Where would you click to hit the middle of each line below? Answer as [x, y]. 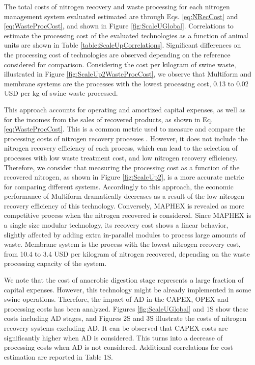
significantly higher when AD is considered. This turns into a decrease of [113, 337]
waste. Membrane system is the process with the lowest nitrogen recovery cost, [122, 244]
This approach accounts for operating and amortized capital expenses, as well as [125, 109]
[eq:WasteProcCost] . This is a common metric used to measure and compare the [125, 129]
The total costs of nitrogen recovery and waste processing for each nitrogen [117, 6]
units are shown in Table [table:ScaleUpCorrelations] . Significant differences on [123, 45]
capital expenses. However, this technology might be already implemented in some [128, 289]
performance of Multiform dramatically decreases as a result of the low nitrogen [124, 196]
